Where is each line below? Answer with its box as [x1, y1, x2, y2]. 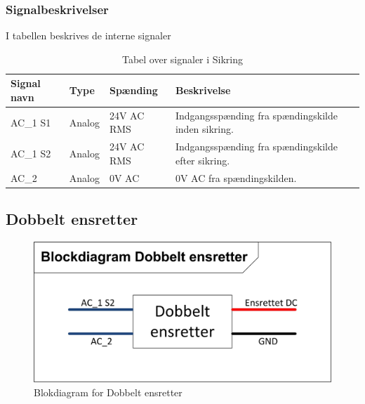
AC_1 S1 [11, 115, 51, 129]
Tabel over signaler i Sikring [121, 51, 244, 66]
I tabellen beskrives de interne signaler [6, 28, 171, 43]
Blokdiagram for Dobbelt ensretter [34, 385, 182, 400]
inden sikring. [175, 122, 234, 136]
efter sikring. [175, 152, 230, 167]
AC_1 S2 [11, 146, 51, 161]
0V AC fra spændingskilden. [175, 170, 297, 185]
